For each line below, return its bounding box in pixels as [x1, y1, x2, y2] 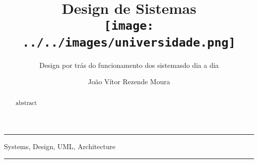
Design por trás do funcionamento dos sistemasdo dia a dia [39, 59, 219, 70]
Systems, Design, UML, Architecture [4, 141, 116, 152]
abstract [15, 98, 37, 107]
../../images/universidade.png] [22, 35, 236, 50]
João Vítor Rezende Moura [88, 76, 170, 87]
